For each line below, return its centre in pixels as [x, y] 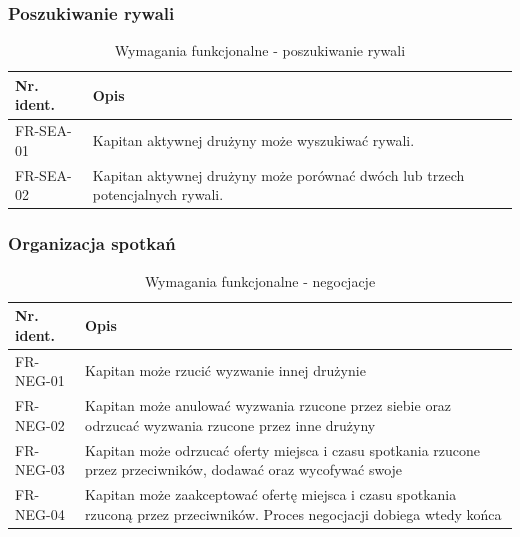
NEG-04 [40, 513]
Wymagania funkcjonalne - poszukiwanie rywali [260, 50]
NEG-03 [40, 469]
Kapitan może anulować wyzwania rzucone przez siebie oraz [268, 405]
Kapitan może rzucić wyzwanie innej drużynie [225, 370]
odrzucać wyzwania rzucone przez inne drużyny [230, 424]
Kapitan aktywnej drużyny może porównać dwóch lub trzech [278, 174]
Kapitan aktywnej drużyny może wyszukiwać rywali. [253, 140]
